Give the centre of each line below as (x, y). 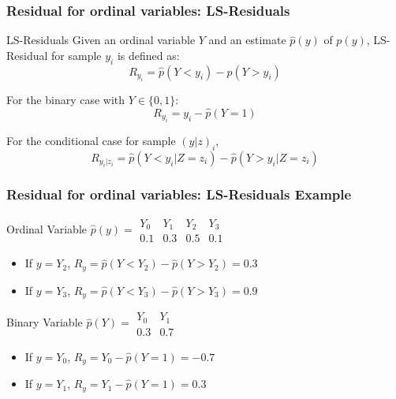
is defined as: (148, 55)
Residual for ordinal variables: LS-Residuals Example (179, 194)
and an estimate (247, 40)
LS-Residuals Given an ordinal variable (101, 40)
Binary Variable (45, 322)
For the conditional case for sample (91, 141)
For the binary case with (66, 100)
